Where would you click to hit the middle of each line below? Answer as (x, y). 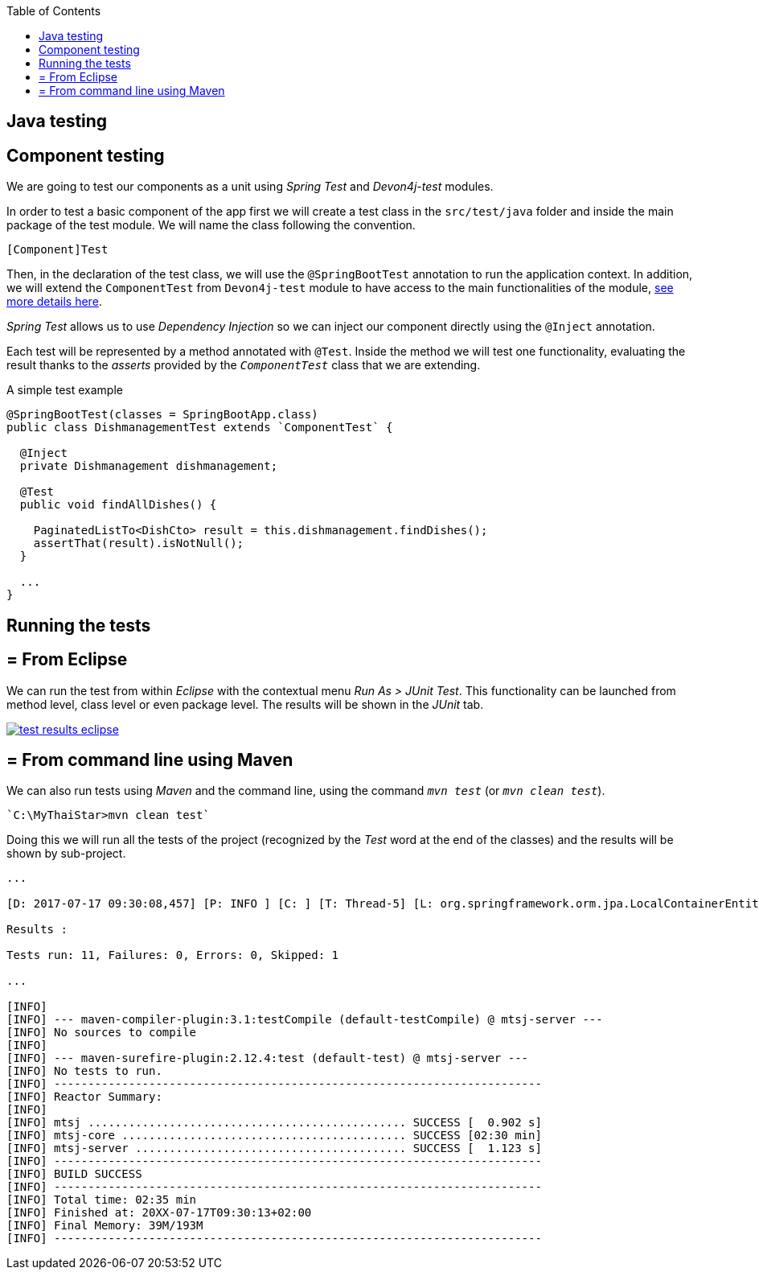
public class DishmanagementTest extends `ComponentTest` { (200, 428)
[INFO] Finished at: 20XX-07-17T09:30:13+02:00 (159, 1213)
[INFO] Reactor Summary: (84, 1097)
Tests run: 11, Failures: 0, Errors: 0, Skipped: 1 (173, 955)
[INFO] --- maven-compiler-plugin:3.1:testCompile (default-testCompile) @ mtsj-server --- (305, 1020)
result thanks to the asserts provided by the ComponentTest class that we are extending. (244, 365)
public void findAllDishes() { (118, 505)
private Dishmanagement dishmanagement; (149, 466)
